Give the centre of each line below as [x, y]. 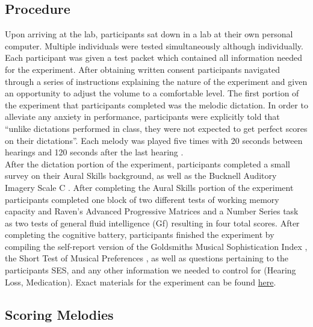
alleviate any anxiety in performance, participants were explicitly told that [142, 117]
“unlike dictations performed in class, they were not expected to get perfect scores [156, 128]
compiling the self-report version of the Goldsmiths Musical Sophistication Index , [156, 246]
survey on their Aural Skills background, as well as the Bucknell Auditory [141, 176]
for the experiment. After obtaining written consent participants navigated [142, 69]
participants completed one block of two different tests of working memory [142, 199]
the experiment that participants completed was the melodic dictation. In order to [156, 104]
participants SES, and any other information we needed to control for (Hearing [150, 270]
